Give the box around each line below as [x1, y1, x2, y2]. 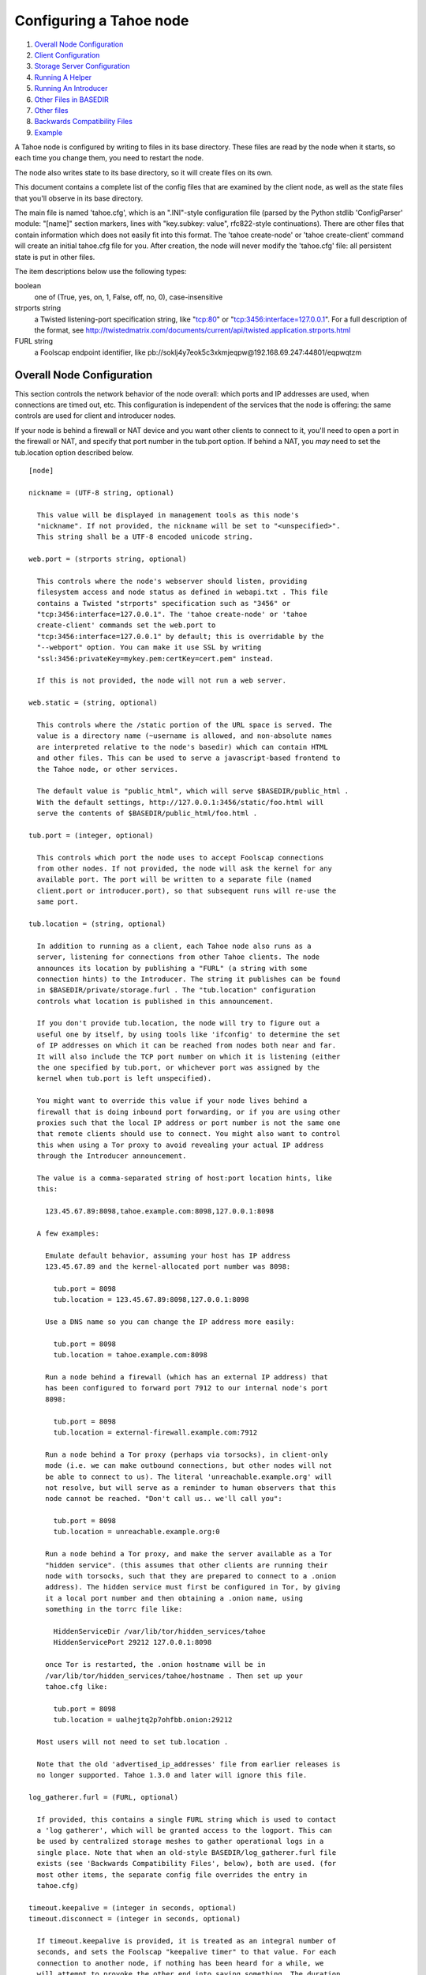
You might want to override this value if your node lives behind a [36, 1097, 308, 1105]
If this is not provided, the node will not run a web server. [36, 676, 287, 685]
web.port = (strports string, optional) [28, 555, 187, 564]
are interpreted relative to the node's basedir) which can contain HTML [36, 743, 328, 751]
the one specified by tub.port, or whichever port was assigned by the [36, 1063, 320, 1072]
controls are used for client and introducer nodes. [14, 411, 177, 420]
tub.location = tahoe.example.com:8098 [53, 1351, 208, 1360]
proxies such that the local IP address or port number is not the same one [36, 1119, 341, 1127]
